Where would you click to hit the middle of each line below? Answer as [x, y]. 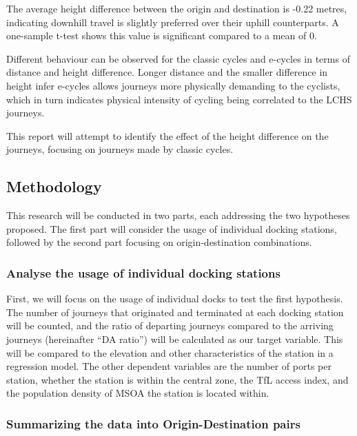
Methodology [54, 186]
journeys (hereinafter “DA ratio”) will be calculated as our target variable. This [175, 339]
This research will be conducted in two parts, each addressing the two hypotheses [178, 215]
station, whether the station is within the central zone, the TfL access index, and [177, 379]
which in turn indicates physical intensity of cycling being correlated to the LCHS [179, 99]
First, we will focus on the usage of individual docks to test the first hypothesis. [175, 299]
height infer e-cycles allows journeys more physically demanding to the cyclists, [173, 85]
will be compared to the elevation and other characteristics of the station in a [170, 352]
